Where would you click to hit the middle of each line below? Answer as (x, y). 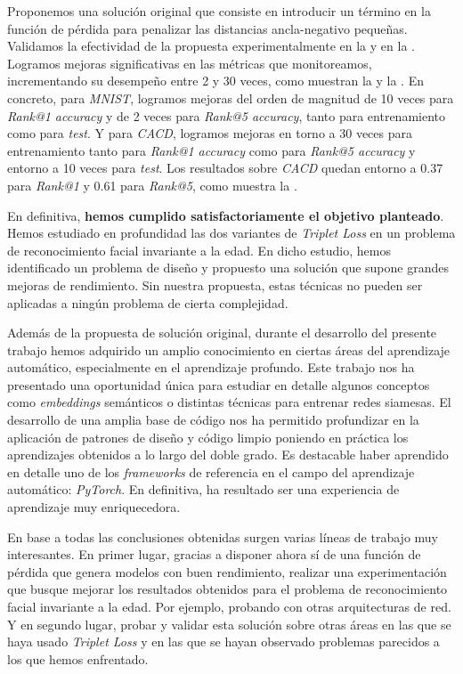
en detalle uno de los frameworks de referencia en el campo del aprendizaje (211, 471)
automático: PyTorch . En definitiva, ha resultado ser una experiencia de (203, 489)
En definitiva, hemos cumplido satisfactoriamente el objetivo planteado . (226, 215)
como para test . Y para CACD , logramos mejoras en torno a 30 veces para (210, 133)
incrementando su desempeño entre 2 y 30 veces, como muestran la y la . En (215, 81)
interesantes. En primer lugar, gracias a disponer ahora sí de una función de (214, 554)
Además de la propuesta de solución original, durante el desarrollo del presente (222, 333)
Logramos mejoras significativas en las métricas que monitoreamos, (190, 63)
